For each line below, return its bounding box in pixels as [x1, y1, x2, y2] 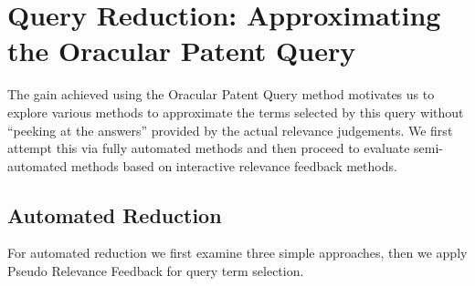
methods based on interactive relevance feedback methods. [70, 156, 397, 175]
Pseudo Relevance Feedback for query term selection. [7, 261, 304, 281]
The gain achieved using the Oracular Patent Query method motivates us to [7, 85, 435, 104]
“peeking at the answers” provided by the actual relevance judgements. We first [7, 120, 453, 139]
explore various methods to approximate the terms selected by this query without [7, 102, 464, 121]
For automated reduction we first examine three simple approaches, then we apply [7, 243, 468, 262]
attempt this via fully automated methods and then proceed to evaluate [7, 138, 410, 158]
